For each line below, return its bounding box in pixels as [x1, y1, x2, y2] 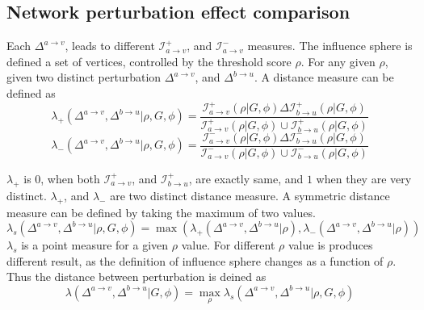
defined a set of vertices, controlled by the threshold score [6, 52, 292, 69]
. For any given [300, 52, 376, 69]
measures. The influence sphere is [247, 37, 413, 54]
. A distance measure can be [254, 69, 394, 86]
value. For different [181, 237, 275, 253]
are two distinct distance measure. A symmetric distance [110, 186, 390, 203]
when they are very [316, 170, 412, 186]
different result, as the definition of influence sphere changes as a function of [6, 252, 384, 269]
